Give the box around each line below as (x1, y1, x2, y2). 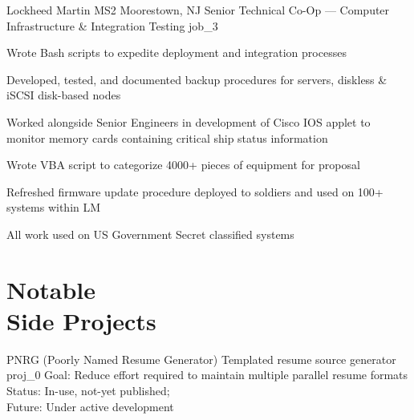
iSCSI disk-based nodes (6, 87, 121, 103)
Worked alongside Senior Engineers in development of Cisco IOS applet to (6, 113, 371, 130)
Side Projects (6, 304, 156, 337)
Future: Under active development (6, 398, 174, 414)
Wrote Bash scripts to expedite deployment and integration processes (6, 44, 347, 61)
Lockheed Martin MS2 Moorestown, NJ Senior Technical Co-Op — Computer (6, 2, 390, 18)
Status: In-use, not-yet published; (6, 382, 170, 399)
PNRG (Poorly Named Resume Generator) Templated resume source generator (6, 350, 396, 367)
